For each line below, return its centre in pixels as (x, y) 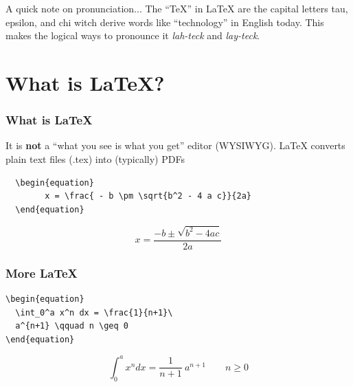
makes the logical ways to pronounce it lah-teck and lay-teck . (133, 35)
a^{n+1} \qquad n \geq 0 (72, 326)
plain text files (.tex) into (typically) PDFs (95, 158)
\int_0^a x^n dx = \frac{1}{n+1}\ (94, 312)
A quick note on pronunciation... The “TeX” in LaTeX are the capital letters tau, (177, 8)
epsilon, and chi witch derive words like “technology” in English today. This (165, 22)
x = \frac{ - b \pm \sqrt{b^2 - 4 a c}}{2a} (148, 196)
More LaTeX (42, 273)
